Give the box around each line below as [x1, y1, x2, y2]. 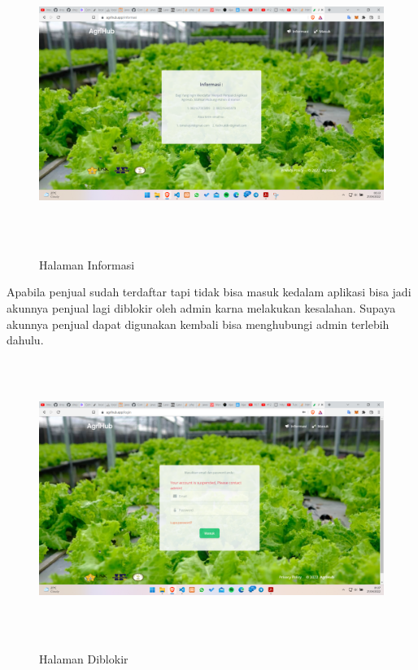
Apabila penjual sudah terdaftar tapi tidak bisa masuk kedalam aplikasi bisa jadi [7, 283, 411, 300]
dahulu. [7, 331, 44, 348]
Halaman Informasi [39, 256, 135, 273]
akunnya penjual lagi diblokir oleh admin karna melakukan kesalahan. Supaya [7, 299, 396, 316]
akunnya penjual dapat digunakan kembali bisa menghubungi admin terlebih [7, 315, 390, 332]
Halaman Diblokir [39, 650, 128, 668]
